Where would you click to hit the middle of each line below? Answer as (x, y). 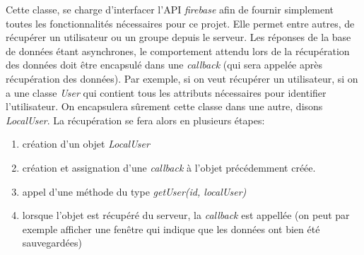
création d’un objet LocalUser (86, 144)
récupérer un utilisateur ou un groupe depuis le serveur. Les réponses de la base (178, 37)
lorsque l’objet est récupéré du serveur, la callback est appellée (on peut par (186, 215)
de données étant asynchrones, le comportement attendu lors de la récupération (178, 51)
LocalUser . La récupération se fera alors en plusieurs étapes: (135, 120)
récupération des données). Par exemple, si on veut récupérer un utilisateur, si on (182, 78)
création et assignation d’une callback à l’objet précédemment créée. (169, 167)
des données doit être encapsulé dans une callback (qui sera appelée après (164, 65)
